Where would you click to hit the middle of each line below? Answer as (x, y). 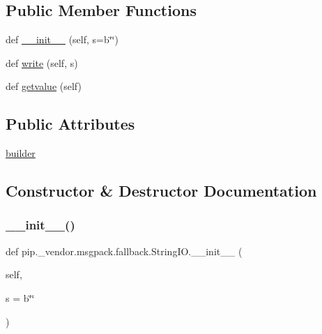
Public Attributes (70, 124)
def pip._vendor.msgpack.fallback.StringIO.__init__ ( (124, 251)
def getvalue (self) (44, 86)
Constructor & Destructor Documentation (161, 191)
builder (21, 153)
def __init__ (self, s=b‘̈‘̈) (62, 39)
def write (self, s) (42, 62)
